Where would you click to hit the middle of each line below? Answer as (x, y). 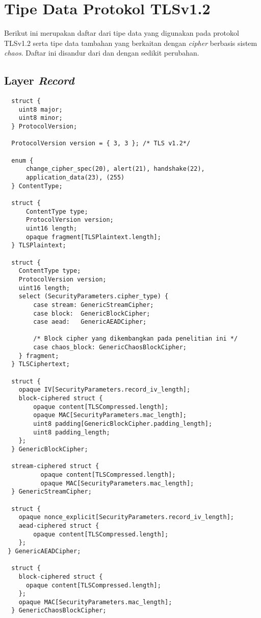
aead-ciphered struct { (59, 525)
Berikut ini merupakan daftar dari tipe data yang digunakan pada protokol (122, 33)
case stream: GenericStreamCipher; (94, 305)
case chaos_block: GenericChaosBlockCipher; (110, 347)
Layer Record (39, 80)
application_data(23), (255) (75, 178)
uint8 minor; (41, 118)
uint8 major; (41, 109)
